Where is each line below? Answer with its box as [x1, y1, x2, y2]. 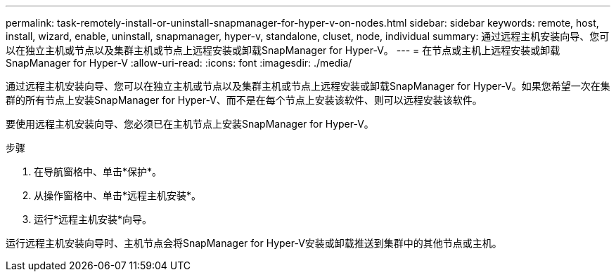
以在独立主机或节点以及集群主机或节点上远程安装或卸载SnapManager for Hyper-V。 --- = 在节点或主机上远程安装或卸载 [6, 44, 560, 56]
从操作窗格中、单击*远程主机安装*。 [34, 189, 202, 201]
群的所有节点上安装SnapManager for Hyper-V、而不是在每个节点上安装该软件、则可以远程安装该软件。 [6, 94, 482, 106]
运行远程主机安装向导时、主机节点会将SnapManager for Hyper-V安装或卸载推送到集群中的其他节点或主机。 [6, 237, 502, 249]
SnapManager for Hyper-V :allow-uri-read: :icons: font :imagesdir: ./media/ [6, 57, 352, 69]
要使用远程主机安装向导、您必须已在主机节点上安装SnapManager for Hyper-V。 [6, 118, 374, 130]
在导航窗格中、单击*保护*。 [34, 165, 162, 177]
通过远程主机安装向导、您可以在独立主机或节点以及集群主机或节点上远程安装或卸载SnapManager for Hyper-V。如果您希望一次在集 [6, 80, 610, 92]
